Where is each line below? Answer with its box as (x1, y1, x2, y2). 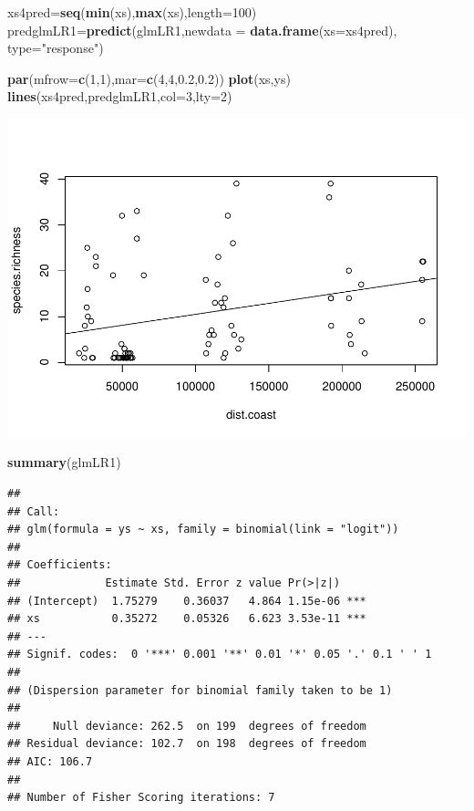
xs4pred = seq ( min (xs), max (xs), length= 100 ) (7, 3, 257, 21)
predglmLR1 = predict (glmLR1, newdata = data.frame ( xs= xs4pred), (7, 20, 397, 39)
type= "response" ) (7, 38, 104, 57)
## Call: (7, 504, 60, 518)
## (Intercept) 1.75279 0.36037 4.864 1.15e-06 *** (7, 594, 366, 608)
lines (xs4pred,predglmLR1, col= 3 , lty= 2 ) (7, 87, 232, 106)
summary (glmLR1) (7, 452, 121, 472)
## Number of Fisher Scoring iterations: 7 (7, 791, 275, 805)
